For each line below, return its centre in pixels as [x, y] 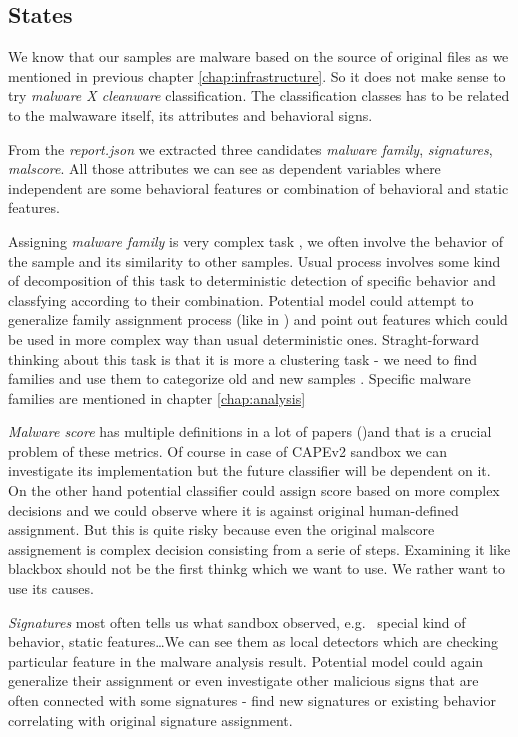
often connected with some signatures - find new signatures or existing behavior [252, 700]
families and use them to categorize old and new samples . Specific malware [239, 378]
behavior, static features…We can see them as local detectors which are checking [253, 641]
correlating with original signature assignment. [150, 719]
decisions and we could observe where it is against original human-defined [233, 509]
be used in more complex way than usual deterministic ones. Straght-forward [244, 338]
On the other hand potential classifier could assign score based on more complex [254, 490]
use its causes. [51, 588]
